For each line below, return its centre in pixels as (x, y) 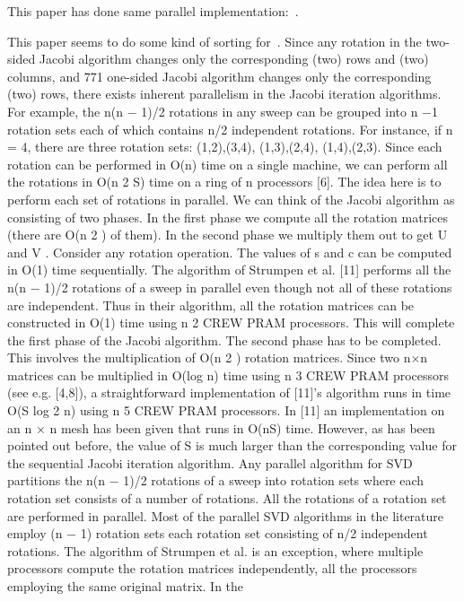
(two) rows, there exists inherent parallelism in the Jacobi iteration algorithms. (224, 94)
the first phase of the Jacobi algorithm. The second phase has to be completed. (224, 340)
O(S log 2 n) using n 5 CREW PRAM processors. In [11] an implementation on (226, 410)
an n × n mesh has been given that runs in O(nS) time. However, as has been (221, 427)
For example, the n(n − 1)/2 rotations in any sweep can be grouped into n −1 (223, 111)
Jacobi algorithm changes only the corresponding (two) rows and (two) (234, 59)
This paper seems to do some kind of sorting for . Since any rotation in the (214, 41)
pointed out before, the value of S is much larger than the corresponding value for (232, 445)
